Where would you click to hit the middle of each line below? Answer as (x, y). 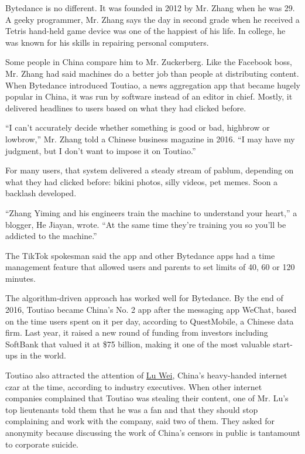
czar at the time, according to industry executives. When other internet (134, 386)
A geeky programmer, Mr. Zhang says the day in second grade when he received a (152, 19)
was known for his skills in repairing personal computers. (107, 42)
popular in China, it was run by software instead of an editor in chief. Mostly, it (149, 96)
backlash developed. (41, 193)
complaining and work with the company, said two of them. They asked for (140, 421)
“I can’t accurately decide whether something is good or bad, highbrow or (138, 127)
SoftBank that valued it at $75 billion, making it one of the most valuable (138, 344)
